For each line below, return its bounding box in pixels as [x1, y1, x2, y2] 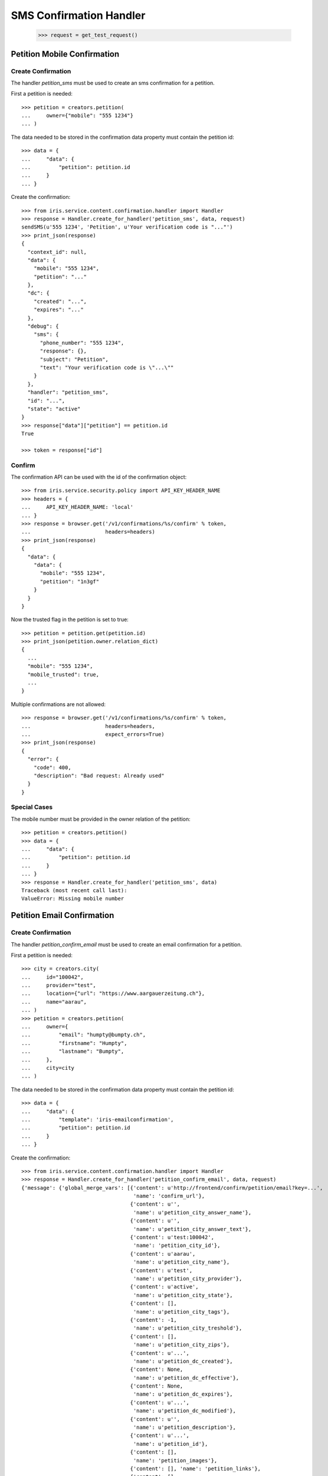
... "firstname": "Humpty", [21, 1040, 127, 1046]
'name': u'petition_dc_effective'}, [133, 1374, 240, 1381]
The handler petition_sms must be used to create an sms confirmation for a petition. [11, 79, 215, 86]
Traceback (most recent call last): [21, 887, 127, 894]
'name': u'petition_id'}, [133, 1441, 208, 1447]
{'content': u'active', [130, 1284, 199, 1290]
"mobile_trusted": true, [27, 671, 100, 678]
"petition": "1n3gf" [40, 578, 100, 584]
